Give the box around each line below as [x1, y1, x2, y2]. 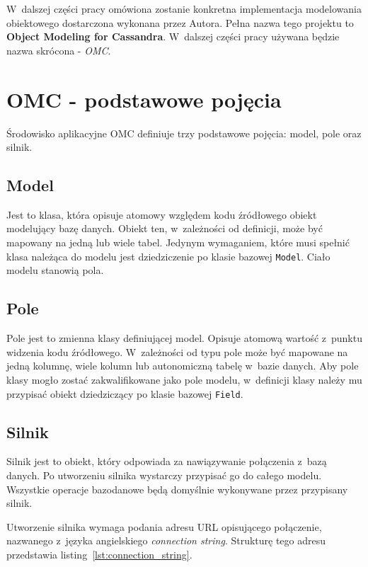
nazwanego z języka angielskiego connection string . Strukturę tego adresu [6, 533, 326, 548]
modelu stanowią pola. [6, 263, 104, 277]
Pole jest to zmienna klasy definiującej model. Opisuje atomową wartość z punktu [6, 331, 362, 345]
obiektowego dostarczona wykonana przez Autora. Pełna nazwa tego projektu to [6, 15, 354, 30]
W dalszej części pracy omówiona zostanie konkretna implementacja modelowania [6, 1, 362, 16]
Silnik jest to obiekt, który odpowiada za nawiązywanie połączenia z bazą [6, 454, 327, 469]
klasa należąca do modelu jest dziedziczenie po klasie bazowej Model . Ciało [6, 248, 330, 263]
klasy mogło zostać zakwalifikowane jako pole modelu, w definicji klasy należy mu [6, 372, 362, 386]
